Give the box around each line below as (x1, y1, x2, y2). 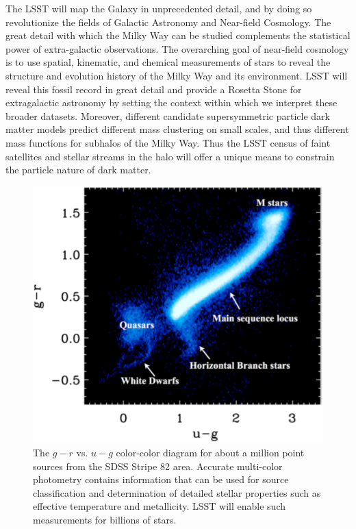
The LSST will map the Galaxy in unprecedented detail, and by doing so (5, 1, 312, 15)
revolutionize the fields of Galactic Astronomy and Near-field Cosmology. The (5, 14, 331, 29)
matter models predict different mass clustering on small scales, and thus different (5, 122, 349, 136)
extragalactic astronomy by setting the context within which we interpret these (5, 95, 338, 110)
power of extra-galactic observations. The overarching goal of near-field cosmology (5, 41, 349, 56)
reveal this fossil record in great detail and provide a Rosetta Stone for (5, 82, 302, 96)
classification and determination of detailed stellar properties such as (33, 485, 321, 500)
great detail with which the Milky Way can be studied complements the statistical (5, 28, 351, 42)
